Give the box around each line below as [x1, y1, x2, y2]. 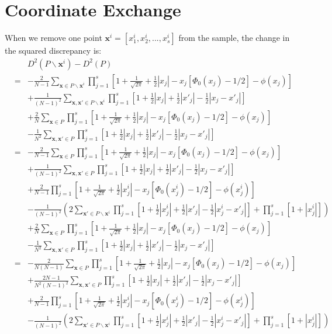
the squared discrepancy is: [5, 44, 102, 57]
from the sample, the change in [178, 32, 290, 44]
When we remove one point [5, 32, 102, 44]
